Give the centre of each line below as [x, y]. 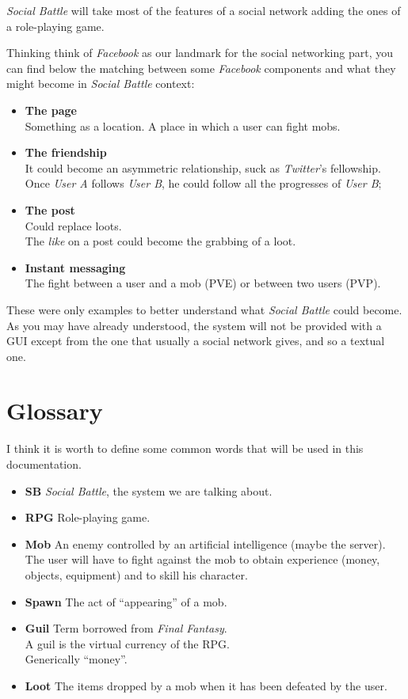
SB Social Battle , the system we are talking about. [149, 490]
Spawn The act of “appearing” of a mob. [126, 601]
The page [51, 110]
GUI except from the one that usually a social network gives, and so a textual [196, 341]
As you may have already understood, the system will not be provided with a [194, 325]
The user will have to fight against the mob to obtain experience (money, [202, 559]
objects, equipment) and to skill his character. [136, 574]
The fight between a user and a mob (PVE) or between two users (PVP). [203, 283]
